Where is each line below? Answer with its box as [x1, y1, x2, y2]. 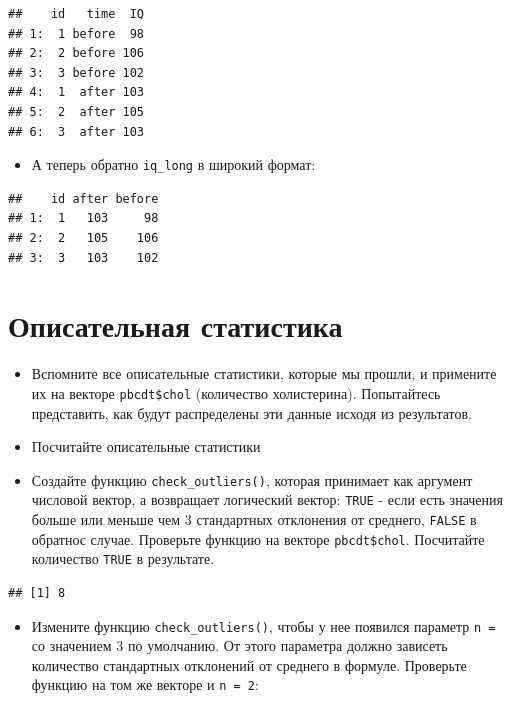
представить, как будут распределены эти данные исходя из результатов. [31, 402, 473, 423]
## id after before [8, 191, 159, 206]
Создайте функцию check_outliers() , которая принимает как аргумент [31, 469, 473, 490]
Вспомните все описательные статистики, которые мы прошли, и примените [31, 363, 497, 384]
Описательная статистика [8, 305, 343, 346]
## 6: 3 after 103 [8, 124, 145, 139]
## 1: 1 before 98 [8, 26, 145, 41]
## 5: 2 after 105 [8, 104, 145, 119]
